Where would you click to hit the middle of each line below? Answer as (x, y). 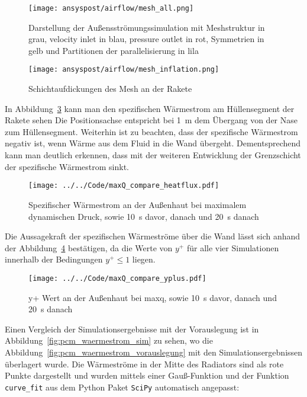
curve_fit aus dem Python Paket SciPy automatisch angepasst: (122, 387)
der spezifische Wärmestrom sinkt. (67, 166)
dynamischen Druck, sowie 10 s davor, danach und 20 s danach (144, 216)
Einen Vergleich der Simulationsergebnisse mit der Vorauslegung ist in (132, 329)
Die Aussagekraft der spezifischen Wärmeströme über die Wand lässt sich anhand (153, 236)
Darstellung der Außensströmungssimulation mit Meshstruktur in (147, 27)
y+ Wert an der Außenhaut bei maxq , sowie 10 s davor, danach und (153, 297)
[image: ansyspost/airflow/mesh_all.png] (111, 8)
